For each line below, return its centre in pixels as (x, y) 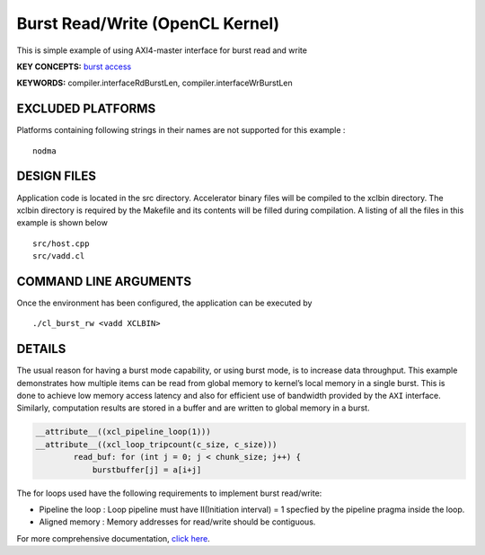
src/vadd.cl (59, 256)
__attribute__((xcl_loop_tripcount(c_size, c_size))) (156, 444)
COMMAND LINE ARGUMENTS (104, 282)
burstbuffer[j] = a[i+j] (147, 470)
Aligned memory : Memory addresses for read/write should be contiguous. (177, 522)
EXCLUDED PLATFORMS (86, 109)
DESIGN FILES (56, 176)
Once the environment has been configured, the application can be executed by (164, 303)
